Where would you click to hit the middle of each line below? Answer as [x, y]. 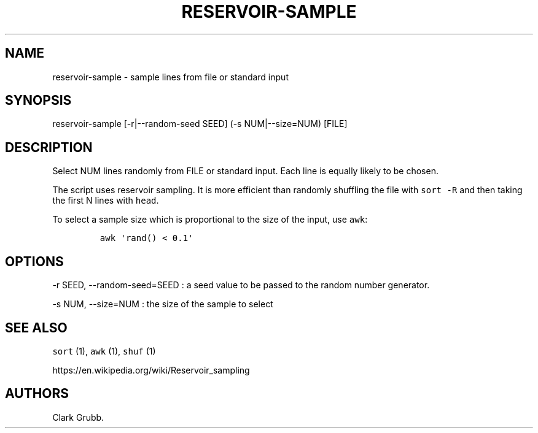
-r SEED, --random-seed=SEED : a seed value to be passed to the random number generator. [241, 285]
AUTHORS [37, 394]
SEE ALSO [36, 328]
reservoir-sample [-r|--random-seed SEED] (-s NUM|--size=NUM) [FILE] [200, 124]
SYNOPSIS [38, 101]
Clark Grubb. [78, 417]
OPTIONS [34, 261]
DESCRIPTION [49, 147]
